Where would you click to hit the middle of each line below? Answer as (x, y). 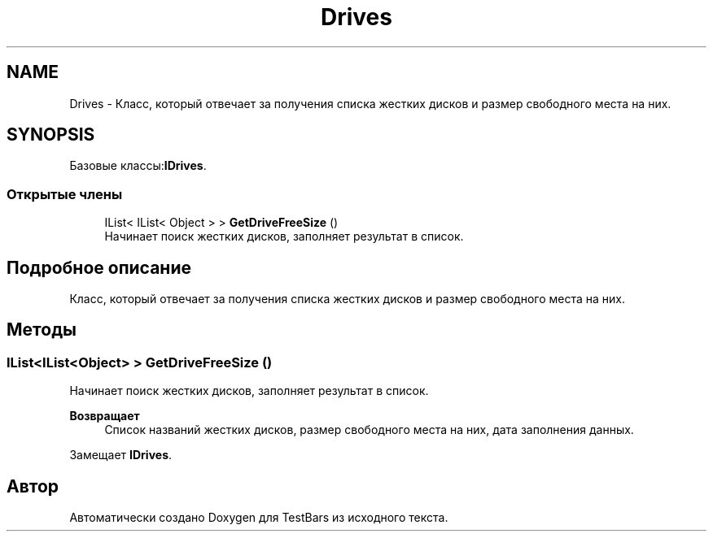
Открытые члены (65, 194)
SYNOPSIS (51, 135)
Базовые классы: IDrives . (138, 166)
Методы (42, 330)
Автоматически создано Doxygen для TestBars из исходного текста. (259, 518)
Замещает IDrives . (121, 455)
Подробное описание (99, 267)
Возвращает (105, 416)
